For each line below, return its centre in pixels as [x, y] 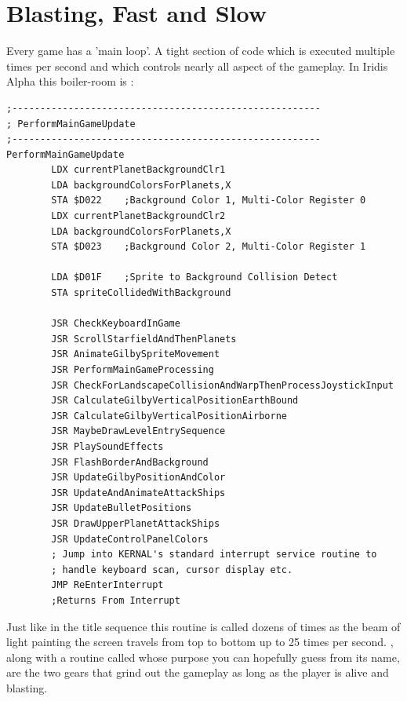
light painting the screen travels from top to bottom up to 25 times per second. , [200, 642]
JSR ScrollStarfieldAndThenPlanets [144, 339]
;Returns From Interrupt [116, 600]
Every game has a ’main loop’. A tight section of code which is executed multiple [201, 51]
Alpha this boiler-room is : [70, 81]
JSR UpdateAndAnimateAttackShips [138, 493]
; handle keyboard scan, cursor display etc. [172, 570]
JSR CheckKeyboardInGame [116, 324]
